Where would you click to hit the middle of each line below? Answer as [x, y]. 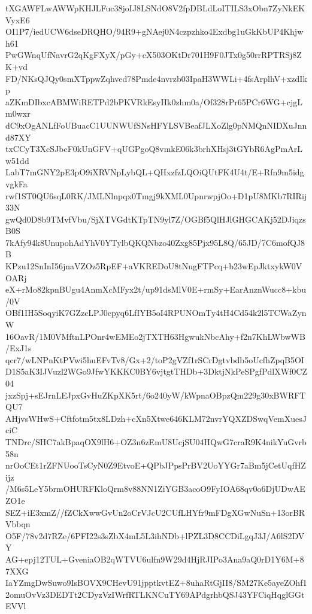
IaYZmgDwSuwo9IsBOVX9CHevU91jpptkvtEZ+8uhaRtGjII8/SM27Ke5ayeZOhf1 [156, 583]
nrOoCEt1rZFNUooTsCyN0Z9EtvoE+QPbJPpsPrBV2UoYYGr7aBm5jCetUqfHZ [156, 465]
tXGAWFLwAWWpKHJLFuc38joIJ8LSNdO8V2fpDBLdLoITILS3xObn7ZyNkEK [155, 8]
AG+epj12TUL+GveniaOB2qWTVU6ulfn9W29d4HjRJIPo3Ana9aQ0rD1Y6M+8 [155, 559]
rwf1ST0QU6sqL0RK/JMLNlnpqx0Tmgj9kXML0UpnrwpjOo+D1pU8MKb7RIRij [156, 195]
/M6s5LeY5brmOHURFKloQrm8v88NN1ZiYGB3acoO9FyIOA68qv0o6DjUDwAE [155, 489]
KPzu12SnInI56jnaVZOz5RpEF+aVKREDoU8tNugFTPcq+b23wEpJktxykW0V [154, 266]
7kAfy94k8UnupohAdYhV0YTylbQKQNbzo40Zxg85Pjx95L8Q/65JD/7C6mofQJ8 [155, 242]
